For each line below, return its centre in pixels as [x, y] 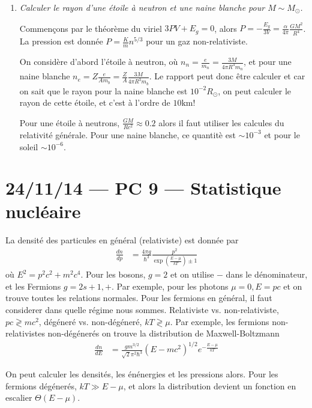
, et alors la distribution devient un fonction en [210, 385]
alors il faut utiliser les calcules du [221, 122]
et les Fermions [33, 286]
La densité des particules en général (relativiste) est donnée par [122, 240]
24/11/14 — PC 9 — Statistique [143, 188]
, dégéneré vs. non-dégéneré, [90, 321]
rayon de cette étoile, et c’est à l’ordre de [95, 102]
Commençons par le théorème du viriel [91, 28]
